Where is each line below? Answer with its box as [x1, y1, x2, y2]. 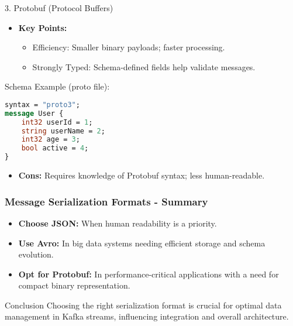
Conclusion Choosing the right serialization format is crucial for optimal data [5, 298, 282, 311]
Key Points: [18, 21, 67, 33]
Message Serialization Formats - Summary [5, 194, 208, 208]
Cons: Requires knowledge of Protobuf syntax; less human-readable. [18, 169, 265, 181]
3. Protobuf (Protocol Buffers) [5, 2, 113, 13]
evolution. [18, 248, 54, 260]
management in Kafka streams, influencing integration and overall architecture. [5, 310, 289, 322]
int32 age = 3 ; [21, 135, 80, 144]
